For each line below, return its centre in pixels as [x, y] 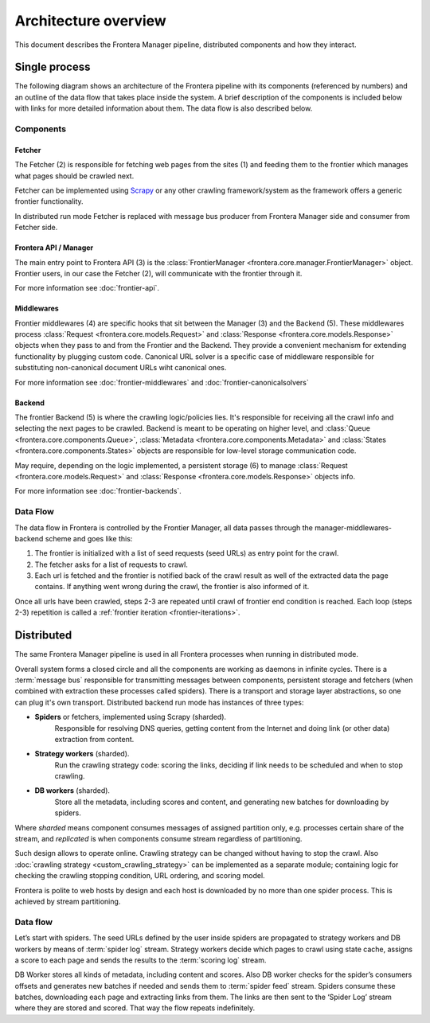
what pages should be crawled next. [74, 176]
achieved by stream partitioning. [68, 901]
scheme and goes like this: [89, 538]
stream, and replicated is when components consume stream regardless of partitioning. [158, 839]
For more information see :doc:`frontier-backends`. [98, 491]
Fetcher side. [36, 228]
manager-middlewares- [354, 527]
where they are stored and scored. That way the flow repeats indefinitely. [135, 1008]
